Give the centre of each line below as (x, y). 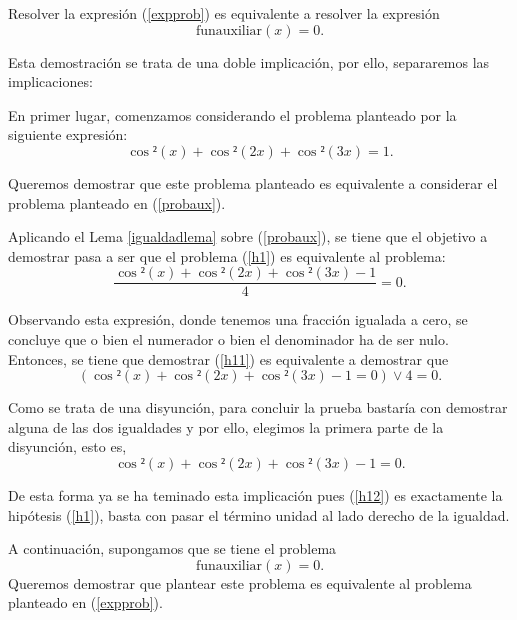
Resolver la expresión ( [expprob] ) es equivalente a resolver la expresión (224, 13)
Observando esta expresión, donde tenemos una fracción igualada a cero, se (238, 319)
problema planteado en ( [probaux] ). (117, 202)
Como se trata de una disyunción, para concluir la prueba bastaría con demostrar (258, 407)
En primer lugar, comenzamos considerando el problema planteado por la (232, 114)
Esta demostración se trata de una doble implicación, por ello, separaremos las (249, 61)
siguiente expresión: (68, 134)
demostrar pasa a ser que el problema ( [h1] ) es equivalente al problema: (227, 255)
